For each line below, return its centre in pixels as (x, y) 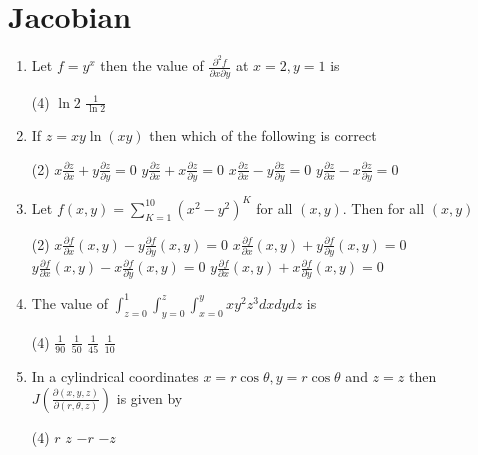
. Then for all (383, 207)
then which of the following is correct (263, 135)
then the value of (152, 65)
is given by (149, 397)
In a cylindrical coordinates (115, 375)
